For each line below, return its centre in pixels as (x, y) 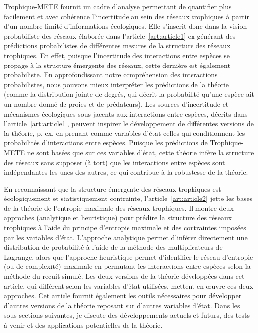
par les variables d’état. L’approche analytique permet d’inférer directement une (126, 237)
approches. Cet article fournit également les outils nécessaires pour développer (123, 296)
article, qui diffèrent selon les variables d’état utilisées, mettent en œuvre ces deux (129, 286)
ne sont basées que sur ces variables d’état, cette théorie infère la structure (140, 152)
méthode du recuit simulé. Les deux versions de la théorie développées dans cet (124, 276)
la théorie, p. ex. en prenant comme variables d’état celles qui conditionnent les (125, 133)
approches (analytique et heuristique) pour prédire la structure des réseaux (118, 218)
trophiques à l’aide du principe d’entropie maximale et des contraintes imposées (125, 228)
